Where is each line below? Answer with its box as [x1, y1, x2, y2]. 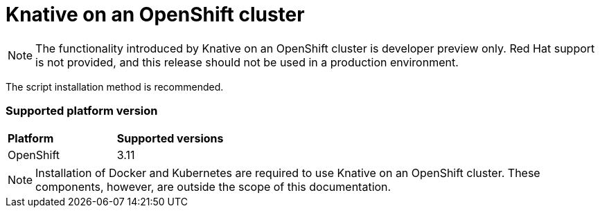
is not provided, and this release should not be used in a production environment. [35, 55, 459, 69]
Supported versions [116, 131, 224, 145]
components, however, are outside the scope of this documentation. [35, 179, 391, 194]
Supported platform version [6, 104, 158, 118]
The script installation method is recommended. [6, 80, 224, 93]
